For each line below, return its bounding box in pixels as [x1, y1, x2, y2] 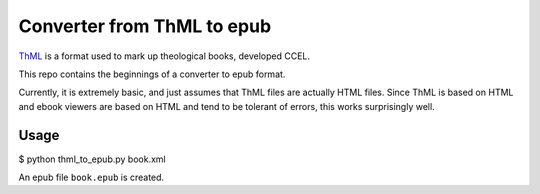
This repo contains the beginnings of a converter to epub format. [18, 68, 286, 80]
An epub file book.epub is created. [18, 171, 165, 184]
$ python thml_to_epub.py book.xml [18, 153, 166, 165]
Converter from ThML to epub [18, 15, 272, 37]
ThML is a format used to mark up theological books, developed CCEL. [18, 50, 310, 62]
